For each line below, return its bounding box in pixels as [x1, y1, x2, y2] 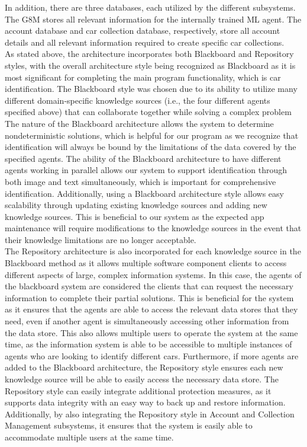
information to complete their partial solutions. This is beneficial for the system [5, 291, 294, 304]
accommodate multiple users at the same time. [5, 430, 174, 443]
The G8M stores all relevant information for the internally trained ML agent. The [5, 12, 302, 25]
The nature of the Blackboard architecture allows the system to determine [5, 117, 274, 129]
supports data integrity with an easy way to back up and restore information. [5, 396, 286, 408]
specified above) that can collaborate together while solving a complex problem [5, 106, 292, 118]
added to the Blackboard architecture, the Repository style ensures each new [5, 361, 283, 373]
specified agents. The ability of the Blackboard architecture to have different [5, 152, 282, 164]
